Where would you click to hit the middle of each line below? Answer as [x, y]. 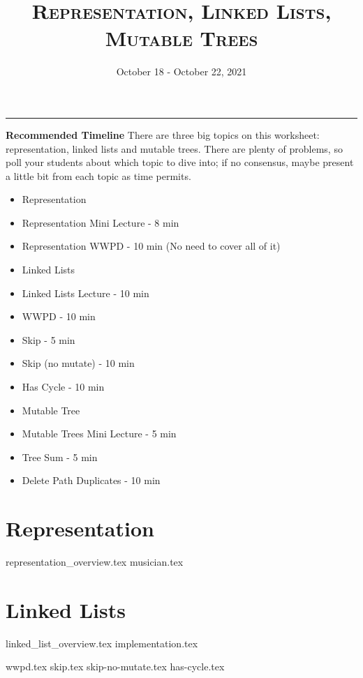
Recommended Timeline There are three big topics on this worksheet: [163, 134]
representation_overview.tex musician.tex [95, 562]
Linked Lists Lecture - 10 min [86, 293]
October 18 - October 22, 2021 [181, 71]
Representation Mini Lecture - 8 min [101, 222]
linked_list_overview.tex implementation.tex [102, 643]
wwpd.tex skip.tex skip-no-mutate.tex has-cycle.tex [115, 666]
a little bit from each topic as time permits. [98, 175]
